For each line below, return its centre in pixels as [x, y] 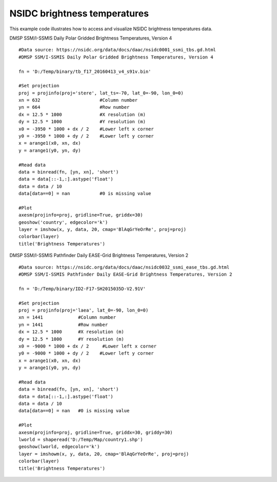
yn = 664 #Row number [74, 107]
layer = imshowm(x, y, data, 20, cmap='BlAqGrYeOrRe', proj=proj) [104, 454]
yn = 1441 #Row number [63, 324]
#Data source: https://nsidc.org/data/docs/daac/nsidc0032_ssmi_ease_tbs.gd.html [124, 267]
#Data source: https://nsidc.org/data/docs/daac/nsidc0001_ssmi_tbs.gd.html [117, 50]
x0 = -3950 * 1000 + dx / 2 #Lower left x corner [86, 129]
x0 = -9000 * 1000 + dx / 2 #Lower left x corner [87, 346]
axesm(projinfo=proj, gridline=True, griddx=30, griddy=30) [96, 432]
